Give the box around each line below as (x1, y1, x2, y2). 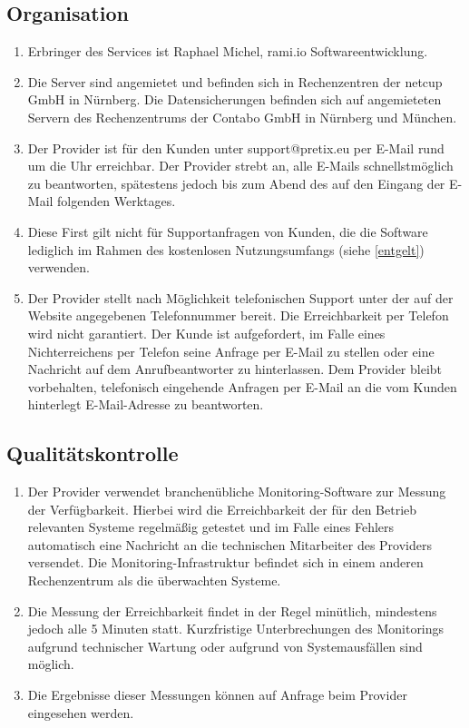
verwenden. (27, 258, 90, 277)
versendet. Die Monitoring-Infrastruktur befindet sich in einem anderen (27, 553, 424, 572)
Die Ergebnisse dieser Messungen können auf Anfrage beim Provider (27, 685, 407, 704)
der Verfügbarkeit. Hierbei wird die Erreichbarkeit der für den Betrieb (27, 499, 417, 518)
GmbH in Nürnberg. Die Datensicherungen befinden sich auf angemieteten (27, 90, 442, 109)
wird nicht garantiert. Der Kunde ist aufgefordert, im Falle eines (27, 323, 386, 342)
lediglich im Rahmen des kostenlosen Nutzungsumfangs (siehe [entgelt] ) (27, 240, 425, 259)
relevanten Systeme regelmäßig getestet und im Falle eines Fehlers (27, 517, 395, 536)
